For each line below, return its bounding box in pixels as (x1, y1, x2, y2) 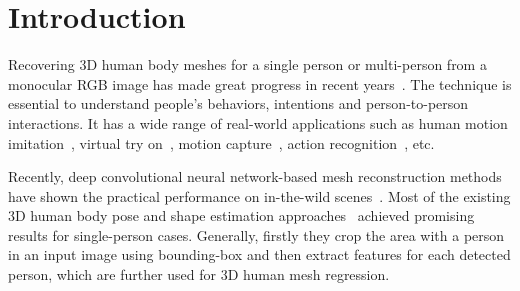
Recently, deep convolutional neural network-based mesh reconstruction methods (8, 166, 502, 187)
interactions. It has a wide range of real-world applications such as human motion (8, 112, 508, 133)
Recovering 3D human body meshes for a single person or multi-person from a (8, 54, 487, 75)
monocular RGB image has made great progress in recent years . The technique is (8, 73, 512, 94)
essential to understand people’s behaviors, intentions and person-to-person (8, 93, 469, 114)
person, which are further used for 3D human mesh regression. (8, 264, 390, 285)
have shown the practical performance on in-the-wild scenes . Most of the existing (8, 185, 511, 206)
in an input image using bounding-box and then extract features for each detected (8, 244, 511, 265)
